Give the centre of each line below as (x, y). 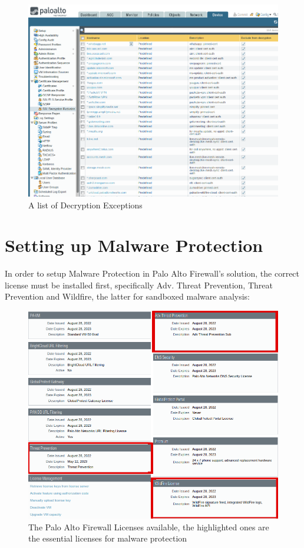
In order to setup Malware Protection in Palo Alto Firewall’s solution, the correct (152, 273)
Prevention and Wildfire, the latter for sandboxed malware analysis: (127, 296)
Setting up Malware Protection (134, 245)
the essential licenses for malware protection (108, 538)
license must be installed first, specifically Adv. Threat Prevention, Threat (139, 285)
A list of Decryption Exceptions (85, 205)
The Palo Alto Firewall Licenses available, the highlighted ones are (149, 527)
